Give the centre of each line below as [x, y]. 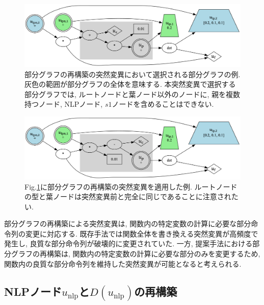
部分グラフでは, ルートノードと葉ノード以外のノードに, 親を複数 [133, 94]
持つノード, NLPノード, [64, 104]
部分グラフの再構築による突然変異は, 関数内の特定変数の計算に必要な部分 [128, 224]
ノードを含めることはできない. [163, 104]
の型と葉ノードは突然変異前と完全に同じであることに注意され [128, 196]
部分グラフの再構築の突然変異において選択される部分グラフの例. [133, 74]
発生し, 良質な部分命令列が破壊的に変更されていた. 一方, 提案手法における [128, 243]
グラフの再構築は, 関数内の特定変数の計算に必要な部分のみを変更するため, [136, 254]
